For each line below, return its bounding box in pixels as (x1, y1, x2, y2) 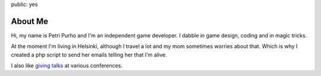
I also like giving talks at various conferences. (11, 62, 123, 69)
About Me (11, 16, 49, 26)
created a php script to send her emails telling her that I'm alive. (11, 51, 167, 58)
